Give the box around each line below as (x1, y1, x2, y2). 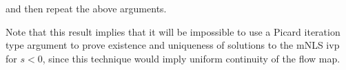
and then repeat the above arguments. (6, 1, 167, 15)
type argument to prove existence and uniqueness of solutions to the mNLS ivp (6, 38, 340, 52)
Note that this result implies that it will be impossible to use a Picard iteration (6, 24, 340, 38)
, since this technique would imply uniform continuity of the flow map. (42, 51, 340, 65)
